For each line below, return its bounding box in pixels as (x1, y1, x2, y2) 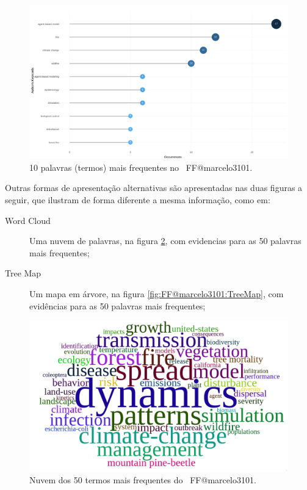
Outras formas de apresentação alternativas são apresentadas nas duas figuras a (5, 181, 303, 194)
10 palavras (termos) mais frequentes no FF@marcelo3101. (29, 160, 253, 173)
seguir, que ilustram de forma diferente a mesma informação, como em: (5, 193, 270, 206)
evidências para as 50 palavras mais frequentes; (29, 299, 206, 312)
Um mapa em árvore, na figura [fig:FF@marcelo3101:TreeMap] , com (29, 287, 284, 300)
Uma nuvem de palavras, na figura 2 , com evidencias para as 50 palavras (29, 234, 302, 247)
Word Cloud (5, 214, 51, 226)
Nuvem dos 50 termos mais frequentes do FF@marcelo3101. (29, 474, 256, 486)
